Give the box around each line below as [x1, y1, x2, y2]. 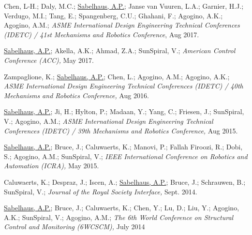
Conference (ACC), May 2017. [4, 55, 94, 65]
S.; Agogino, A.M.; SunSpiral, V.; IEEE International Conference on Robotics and [4, 151, 248, 161]
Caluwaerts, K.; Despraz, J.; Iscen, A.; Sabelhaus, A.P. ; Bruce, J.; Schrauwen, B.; [4, 176, 246, 187]
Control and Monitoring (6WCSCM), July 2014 [4, 221, 145, 232]
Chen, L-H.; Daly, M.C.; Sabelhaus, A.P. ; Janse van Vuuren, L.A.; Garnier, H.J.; [4, 1, 244, 11]
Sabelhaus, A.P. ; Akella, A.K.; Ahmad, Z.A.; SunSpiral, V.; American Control [4, 45, 236, 56]
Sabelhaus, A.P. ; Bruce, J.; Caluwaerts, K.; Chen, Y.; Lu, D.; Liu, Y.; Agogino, [4, 203, 239, 213]
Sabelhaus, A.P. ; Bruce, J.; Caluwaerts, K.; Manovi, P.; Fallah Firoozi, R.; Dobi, [4, 142, 243, 152]
